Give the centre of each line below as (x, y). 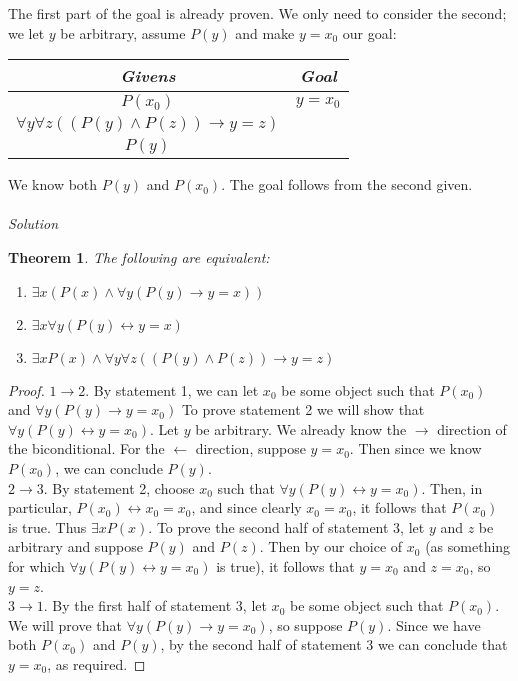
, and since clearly (246, 507)
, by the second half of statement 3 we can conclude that (334, 644)
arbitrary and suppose (75, 546)
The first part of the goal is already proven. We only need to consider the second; (257, 13)
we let (26, 32)
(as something (468, 546)
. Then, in (452, 487)
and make (265, 32)
